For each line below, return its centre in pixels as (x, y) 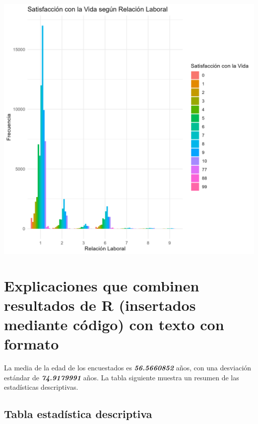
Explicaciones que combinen (102, 285)
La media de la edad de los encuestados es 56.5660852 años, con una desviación (128, 368)
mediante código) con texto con (114, 324)
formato (32, 344)
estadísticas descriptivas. (41, 387)
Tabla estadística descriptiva (78, 414)
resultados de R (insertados (100, 305)
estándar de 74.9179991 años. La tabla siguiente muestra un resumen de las (122, 377)
